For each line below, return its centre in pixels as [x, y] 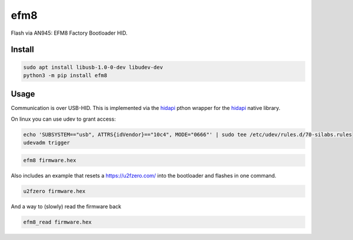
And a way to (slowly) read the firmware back [66, 206]
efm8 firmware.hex [50, 160]
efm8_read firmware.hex [58, 222]
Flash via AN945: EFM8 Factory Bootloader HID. [69, 33]
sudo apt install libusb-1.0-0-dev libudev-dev [93, 67]
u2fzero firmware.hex [54, 191]
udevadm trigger [47, 143]
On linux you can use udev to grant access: [63, 119]
